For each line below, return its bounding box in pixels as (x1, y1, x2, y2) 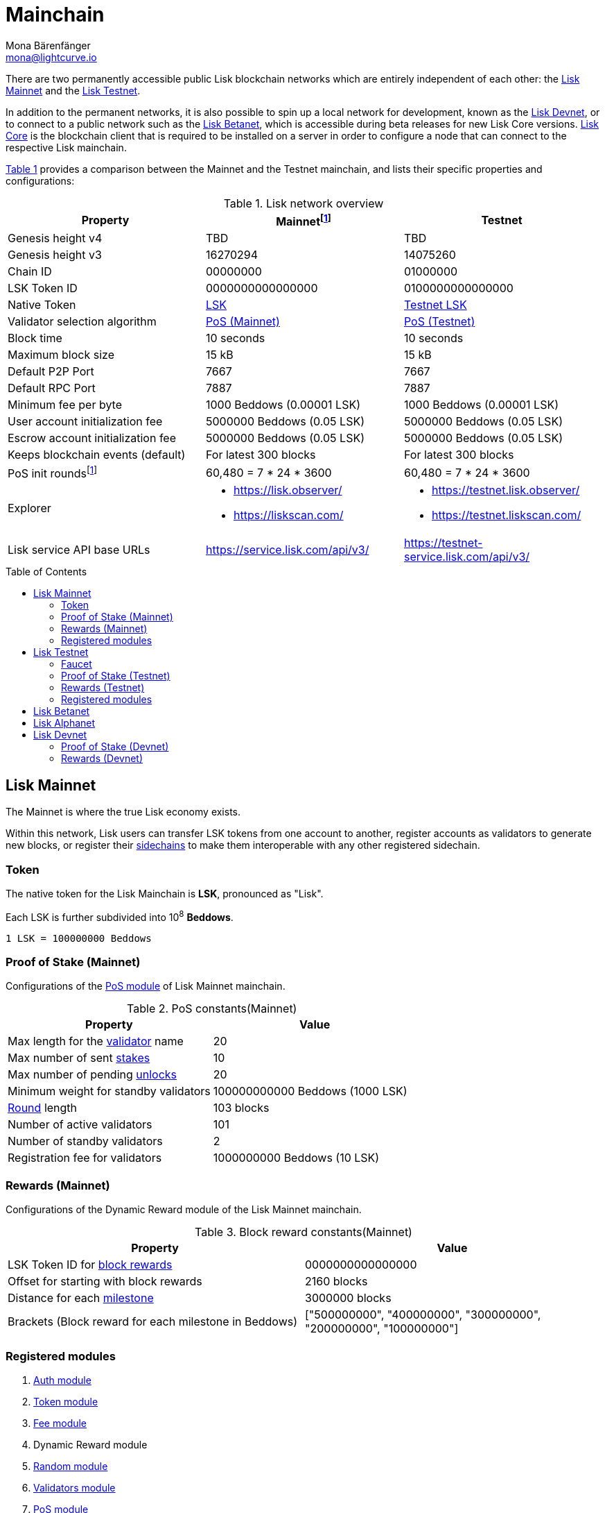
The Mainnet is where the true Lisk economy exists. (6, 806, 241, 818)
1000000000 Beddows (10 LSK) (213, 1151, 380, 1165)
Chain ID (8, 264, 52, 279)
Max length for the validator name (8, 1034, 184, 1049)
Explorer (8, 501, 51, 516)
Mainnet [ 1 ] (276, 212, 331, 229)
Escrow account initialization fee (8, 431, 176, 446)
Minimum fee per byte (8, 398, 123, 412)
